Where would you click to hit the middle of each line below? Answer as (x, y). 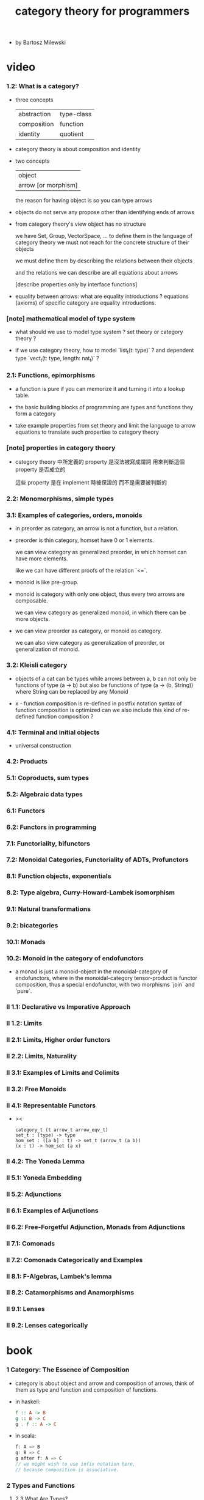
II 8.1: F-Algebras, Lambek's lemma (59, 1276)
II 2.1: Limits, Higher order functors (58, 1040)
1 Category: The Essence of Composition (68, 1370)
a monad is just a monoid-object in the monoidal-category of (91, 971)
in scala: (26, 1436)
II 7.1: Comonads (31, 1243)
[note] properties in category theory (61, 448)
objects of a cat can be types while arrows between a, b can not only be (106, 678)
